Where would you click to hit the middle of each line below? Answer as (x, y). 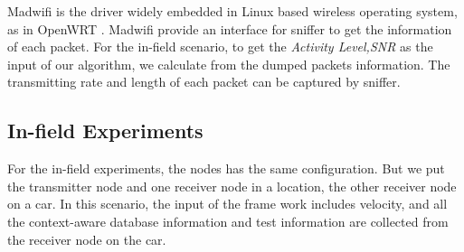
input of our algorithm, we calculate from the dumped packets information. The (229, 64)
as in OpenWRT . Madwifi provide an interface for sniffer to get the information (230, 28)
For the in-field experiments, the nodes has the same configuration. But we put (226, 168)
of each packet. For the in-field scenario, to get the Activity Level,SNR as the (220, 47)
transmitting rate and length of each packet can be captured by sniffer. (204, 82)
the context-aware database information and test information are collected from (228, 221)
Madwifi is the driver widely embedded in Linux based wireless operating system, (232, 11)
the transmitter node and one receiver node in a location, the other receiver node (232, 186)
